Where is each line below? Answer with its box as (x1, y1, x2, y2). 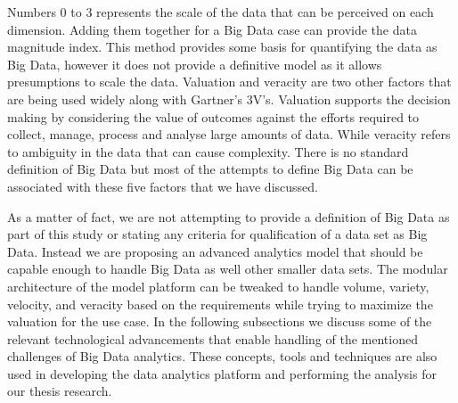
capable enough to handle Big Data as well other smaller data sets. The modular (7, 259, 448, 278)
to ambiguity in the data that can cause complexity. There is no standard (7, 142, 409, 160)
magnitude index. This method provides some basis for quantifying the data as (7, 37, 438, 56)
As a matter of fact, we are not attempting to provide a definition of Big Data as (7, 207, 450, 226)
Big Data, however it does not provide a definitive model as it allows (7, 54, 382, 73)
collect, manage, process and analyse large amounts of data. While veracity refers (7, 125, 451, 144)
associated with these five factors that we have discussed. (7, 177, 318, 195)
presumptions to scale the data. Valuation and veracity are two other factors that (7, 72, 452, 91)
